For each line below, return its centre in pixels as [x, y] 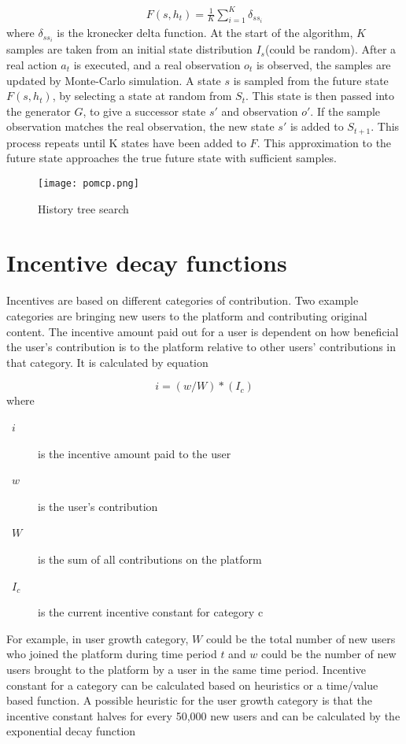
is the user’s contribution [98, 506]
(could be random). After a [330, 49]
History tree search [83, 208]
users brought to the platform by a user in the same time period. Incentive [186, 669]
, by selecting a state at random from [142, 96]
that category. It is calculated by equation [107, 362]
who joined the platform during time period [112, 654]
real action [32, 65]
